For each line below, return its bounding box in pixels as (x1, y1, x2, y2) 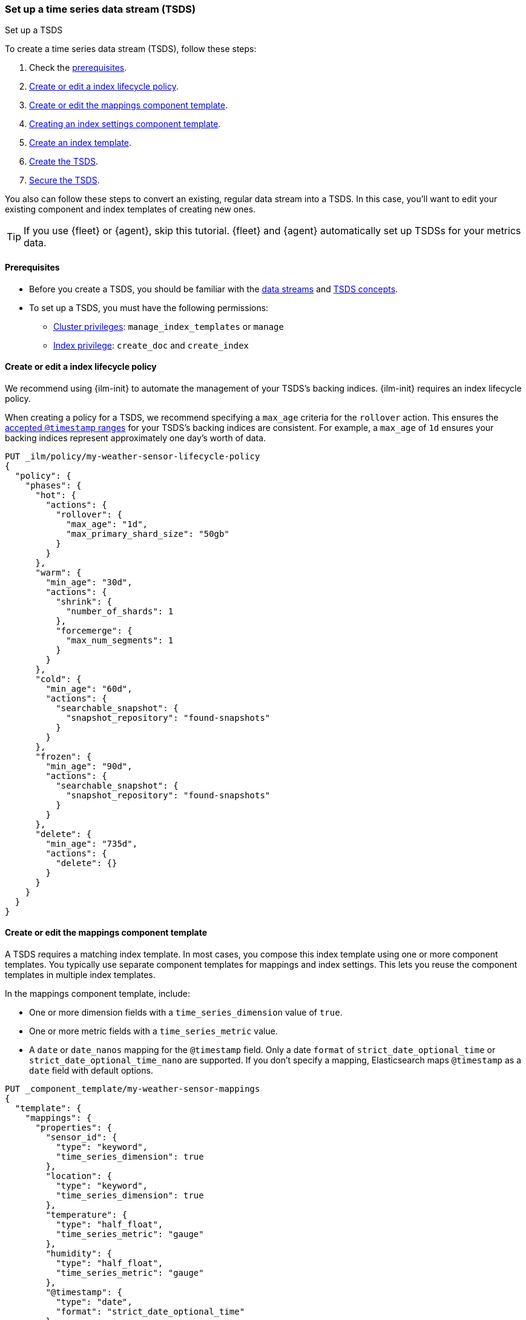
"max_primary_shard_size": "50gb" (66, 528, 229, 539)
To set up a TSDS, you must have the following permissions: (29, 302, 269, 313)
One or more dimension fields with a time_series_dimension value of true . (29, 1007, 343, 1018)
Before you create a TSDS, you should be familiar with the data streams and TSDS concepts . (29, 283, 398, 294)
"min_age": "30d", (45, 577, 133, 587)
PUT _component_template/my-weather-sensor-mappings (5, 1084, 260, 1094)
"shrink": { (56, 596, 113, 606)
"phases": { (25, 480, 82, 490)
